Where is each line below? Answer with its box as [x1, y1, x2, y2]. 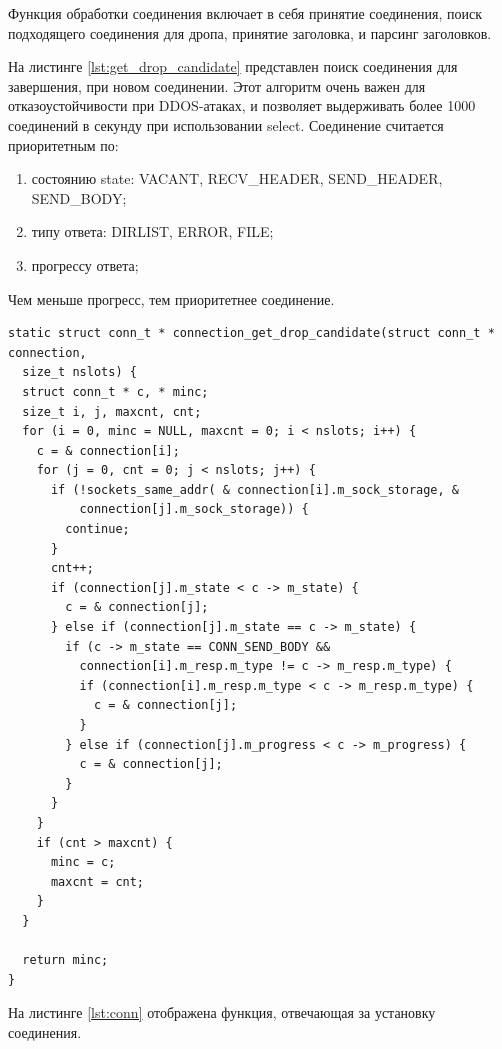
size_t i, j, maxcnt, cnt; [22, 404, 202, 419]
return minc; [22, 953, 109, 968]
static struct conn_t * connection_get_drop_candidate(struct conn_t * [8, 326, 495, 341]
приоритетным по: [8, 134, 119, 155]
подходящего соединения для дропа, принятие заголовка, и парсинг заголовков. [8, 22, 492, 43]
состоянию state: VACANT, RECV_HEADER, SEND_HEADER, [31, 168, 443, 189]
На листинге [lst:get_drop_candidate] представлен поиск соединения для [8, 56, 458, 77]
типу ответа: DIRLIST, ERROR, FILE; [31, 221, 274, 242]
